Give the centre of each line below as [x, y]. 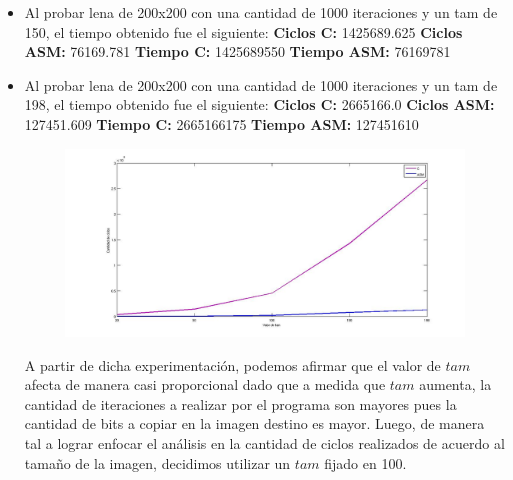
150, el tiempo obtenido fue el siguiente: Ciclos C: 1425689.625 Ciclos [243, 31]
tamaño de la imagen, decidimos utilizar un [157, 462]
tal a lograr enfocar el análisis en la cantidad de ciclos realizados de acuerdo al [264, 442]
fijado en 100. [365, 462]
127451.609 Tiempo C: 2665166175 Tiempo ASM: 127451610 [221, 123]
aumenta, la [455, 384]
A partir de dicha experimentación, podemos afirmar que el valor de [232, 364]
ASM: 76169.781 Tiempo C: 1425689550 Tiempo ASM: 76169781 [237, 51]
